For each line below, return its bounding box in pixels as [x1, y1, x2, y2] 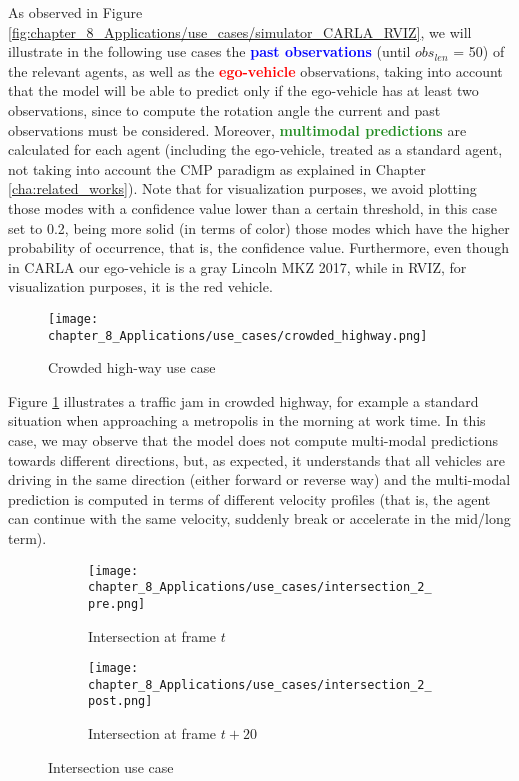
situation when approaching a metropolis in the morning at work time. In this [8, 410, 486, 431]
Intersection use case [48, 756, 174, 777]
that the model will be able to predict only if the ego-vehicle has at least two [8, 80, 479, 101]
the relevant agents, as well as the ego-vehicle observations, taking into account [8, 60, 503, 81]
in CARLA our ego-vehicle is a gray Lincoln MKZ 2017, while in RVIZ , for [8, 256, 467, 277]
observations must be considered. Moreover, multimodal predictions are [8, 119, 467, 140]
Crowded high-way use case [48, 357, 216, 378]
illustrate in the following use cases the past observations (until [8, 41, 411, 62]
